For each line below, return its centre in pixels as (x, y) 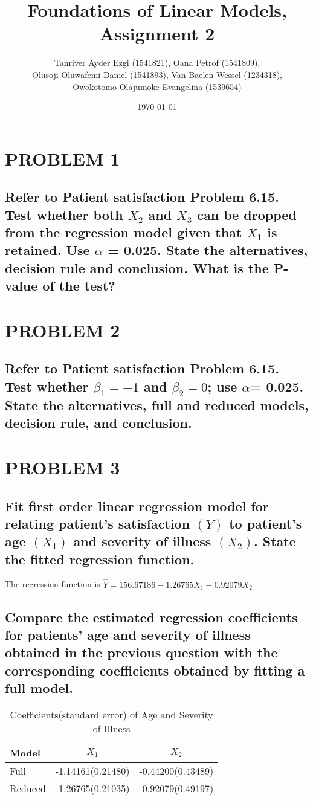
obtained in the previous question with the (141, 652)
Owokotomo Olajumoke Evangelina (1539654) (157, 86)
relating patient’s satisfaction (98, 523)
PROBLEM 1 (63, 158)
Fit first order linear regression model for (137, 505)
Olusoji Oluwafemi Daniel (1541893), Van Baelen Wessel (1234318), (157, 74)
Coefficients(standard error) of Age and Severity (111, 715)
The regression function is (53, 584)
